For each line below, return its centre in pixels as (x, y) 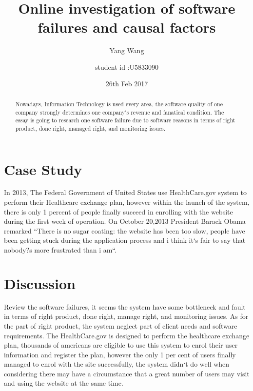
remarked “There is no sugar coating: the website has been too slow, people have (125, 230)
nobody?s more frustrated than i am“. (60, 250)
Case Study (43, 169)
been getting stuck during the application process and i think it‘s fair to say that (125, 240)
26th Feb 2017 (127, 83)
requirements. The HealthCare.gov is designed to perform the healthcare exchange (127, 335)
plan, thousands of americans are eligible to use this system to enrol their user (121, 345)
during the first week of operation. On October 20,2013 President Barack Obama (125, 221)
